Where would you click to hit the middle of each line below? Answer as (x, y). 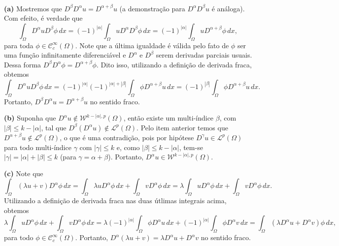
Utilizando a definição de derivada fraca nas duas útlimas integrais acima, (115, 200)
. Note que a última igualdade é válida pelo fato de (152, 45)
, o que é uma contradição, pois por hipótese (127, 137)
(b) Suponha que (30, 118)
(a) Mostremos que (33, 8)
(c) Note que (24, 173)
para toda (19, 45)
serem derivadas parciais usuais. (204, 55)
